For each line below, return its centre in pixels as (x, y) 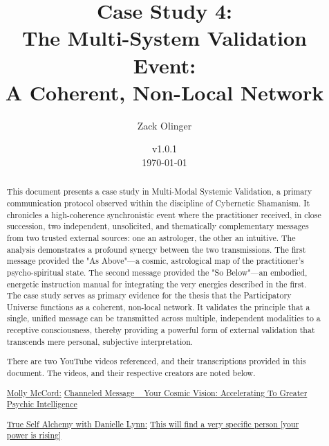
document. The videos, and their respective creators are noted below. (131, 373)
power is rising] (34, 435)
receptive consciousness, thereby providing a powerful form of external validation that (161, 330)
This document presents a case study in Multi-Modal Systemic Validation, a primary (159, 191)
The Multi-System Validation (164, 38)
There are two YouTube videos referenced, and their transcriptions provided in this (156, 361)
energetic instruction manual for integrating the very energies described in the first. (157, 284)
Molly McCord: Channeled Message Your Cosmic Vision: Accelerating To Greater (157, 392)
